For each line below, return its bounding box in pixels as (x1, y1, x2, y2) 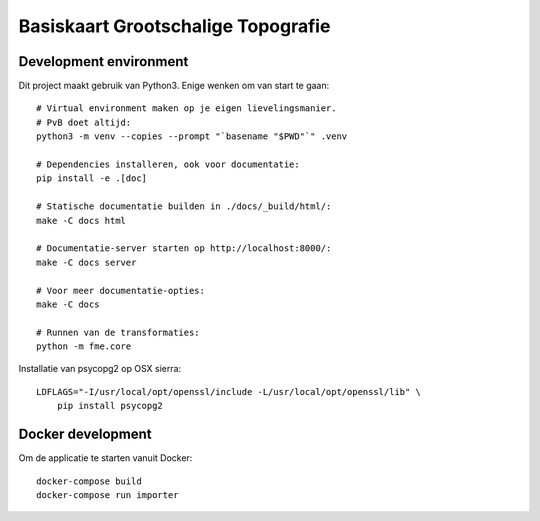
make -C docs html (36, 215, 127, 226)
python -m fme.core (36, 341, 132, 352)
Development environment (18, 53, 189, 70)
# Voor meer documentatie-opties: (36, 285, 205, 296)
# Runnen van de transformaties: (36, 326, 200, 338)
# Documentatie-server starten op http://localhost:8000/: (36, 243, 332, 254)
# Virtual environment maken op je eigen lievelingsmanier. (36, 103, 337, 114)
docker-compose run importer (36, 489, 179, 500)
